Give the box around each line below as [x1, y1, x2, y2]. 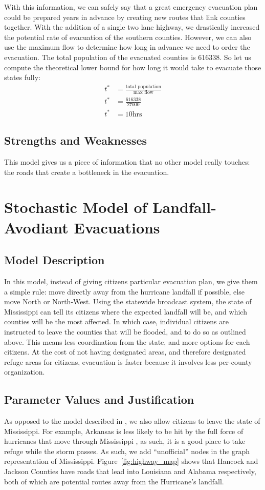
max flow [133, 89, 153, 95]
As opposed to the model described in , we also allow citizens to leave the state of [4, 416, 260, 426]
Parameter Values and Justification [4, 391, 194, 407]
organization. [4, 366, 45, 377]
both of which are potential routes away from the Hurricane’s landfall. [4, 476, 224, 486]
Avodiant [4, 217, 69, 238]
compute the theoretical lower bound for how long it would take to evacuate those [4, 62, 261, 72]
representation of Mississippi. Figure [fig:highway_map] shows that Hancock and [4, 456, 258, 466]
